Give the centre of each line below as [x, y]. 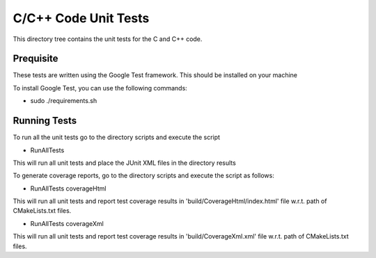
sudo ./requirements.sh [64, 101]
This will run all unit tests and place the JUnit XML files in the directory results [124, 163]
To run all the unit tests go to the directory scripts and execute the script [117, 137]
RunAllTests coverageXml [67, 223]
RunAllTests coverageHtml [68, 188]
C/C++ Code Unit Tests [81, 18]
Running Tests [45, 121]
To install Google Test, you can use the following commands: [100, 88]
